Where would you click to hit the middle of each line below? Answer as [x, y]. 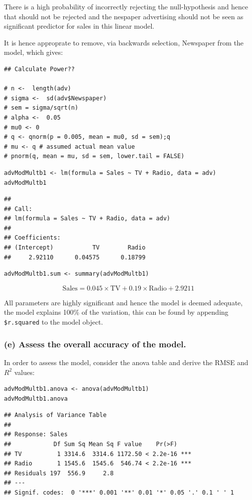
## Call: [18, 209]
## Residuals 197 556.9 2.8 [59, 473]
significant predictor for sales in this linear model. [79, 26]
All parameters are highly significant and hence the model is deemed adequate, [123, 302]
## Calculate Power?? [40, 69]
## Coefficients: [32, 238]
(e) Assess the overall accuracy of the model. [95, 344]
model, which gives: [34, 52]
